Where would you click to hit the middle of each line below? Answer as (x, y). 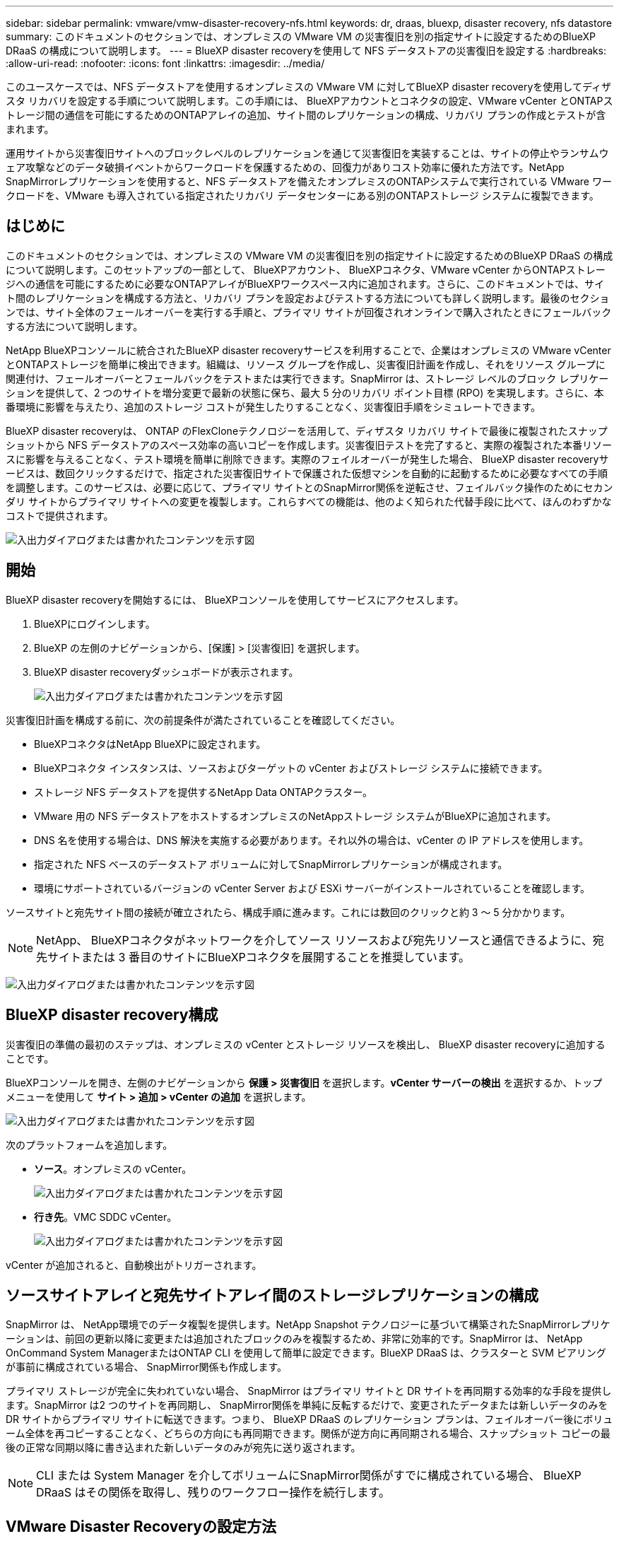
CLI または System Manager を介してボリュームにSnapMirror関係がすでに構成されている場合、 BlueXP (309, 1476)
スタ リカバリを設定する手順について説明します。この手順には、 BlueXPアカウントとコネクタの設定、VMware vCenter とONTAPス (309, 101)
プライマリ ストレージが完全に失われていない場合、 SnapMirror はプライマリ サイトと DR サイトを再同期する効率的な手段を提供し (309, 1391)
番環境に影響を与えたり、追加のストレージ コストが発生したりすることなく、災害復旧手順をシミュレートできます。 (273, 406)
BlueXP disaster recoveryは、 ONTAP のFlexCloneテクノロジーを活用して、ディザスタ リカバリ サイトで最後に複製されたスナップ (307, 430)
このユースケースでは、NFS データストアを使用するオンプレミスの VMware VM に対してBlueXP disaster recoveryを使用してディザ (308, 87)
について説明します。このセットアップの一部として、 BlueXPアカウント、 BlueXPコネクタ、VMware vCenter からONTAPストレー (306, 269)
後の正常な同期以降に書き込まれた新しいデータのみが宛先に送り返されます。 (183, 1448)
